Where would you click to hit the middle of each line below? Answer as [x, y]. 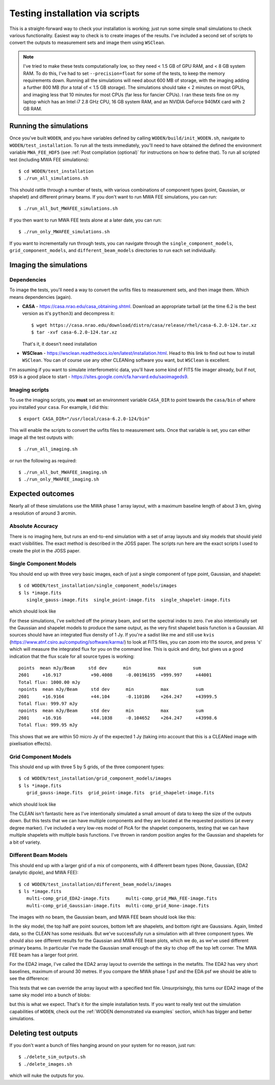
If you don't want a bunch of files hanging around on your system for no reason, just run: [102, 1045]
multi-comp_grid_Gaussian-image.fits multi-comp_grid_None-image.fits [118, 906]
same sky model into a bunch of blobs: [50, 995]
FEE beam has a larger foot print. [44, 955]
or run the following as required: [43, 460]
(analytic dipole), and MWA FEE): [44, 873]
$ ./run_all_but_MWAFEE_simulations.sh [68, 208]
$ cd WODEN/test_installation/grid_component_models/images [95, 778]
